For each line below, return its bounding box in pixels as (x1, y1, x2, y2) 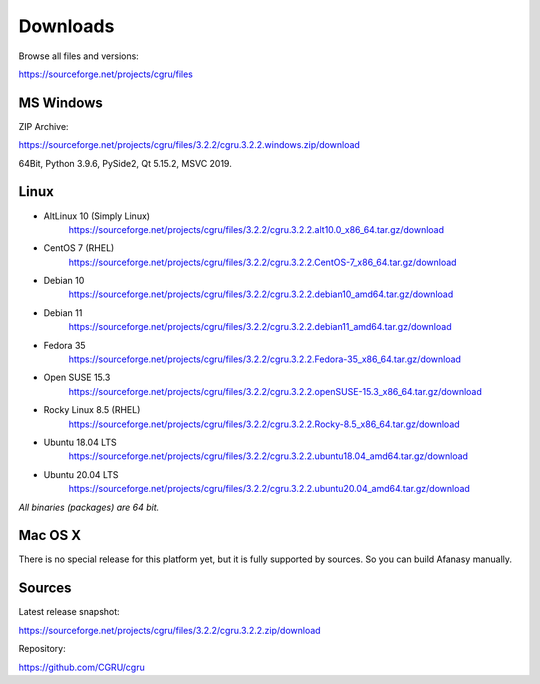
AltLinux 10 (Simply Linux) (43, 210, 150, 222)
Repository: (18, 643, 66, 655)
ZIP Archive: (18, 120, 69, 132)
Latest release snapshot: (18, 606, 120, 618)
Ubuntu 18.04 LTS (43, 436, 117, 448)
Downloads (18, 15, 115, 37)
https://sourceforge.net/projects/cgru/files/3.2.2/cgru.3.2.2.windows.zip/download (18, 139, 360, 151)
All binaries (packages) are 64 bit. (18, 501, 160, 513)
